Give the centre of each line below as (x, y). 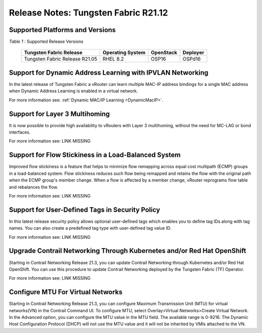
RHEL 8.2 (113, 59)
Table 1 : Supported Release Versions (46, 42)
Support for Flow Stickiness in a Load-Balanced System (95, 155)
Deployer (193, 52)
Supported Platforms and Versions (62, 30)
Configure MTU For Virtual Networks (66, 292)
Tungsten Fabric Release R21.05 (61, 59)
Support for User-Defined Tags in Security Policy (84, 209)
